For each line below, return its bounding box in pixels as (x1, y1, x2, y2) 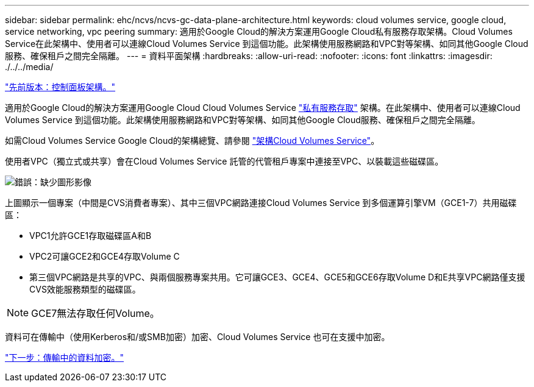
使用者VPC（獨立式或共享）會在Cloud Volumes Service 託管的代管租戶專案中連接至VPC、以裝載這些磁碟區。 (5, 156, 444, 166)
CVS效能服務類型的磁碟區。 (29, 284, 141, 294)
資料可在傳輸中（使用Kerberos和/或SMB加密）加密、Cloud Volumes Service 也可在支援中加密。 (5, 332, 390, 342)
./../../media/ (5, 62, 54, 72)
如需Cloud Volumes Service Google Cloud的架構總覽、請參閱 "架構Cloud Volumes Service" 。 (5, 135, 380, 146)
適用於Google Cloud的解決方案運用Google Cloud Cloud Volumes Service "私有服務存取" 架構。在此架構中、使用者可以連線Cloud (5, 102, 521, 113)
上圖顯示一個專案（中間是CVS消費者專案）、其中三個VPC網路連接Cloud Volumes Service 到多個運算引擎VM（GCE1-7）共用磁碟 (5, 197, 517, 208)
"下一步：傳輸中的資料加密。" (5, 352, 124, 363)
